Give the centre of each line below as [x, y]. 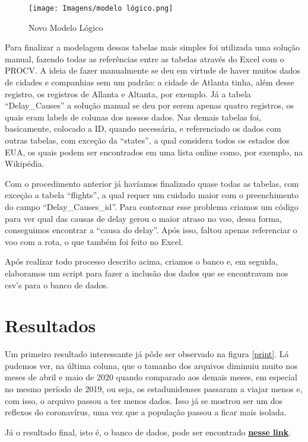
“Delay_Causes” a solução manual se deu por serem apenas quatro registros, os [150, 105]
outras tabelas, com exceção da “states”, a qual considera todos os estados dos [147, 140]
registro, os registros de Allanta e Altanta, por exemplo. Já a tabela [128, 93]
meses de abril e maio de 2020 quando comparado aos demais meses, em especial [151, 377]
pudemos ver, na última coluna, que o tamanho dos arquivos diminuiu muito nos [151, 365]
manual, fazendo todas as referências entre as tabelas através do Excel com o [145, 58]
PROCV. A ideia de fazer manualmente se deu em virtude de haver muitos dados [153, 70]
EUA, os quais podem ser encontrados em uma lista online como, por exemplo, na [154, 152]
